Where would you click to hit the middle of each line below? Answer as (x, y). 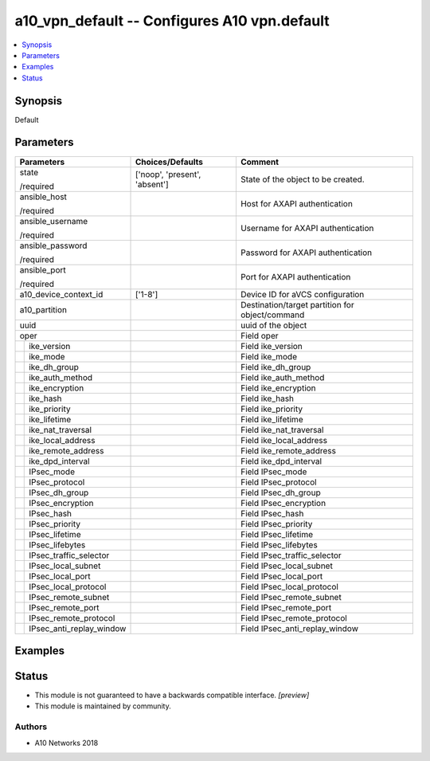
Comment (259, 162)
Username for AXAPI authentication (307, 228)
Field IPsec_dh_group (281, 492)
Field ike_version (271, 346)
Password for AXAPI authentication (306, 253)
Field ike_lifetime (272, 419)
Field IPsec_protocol (279, 482)
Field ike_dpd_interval (281, 461)
